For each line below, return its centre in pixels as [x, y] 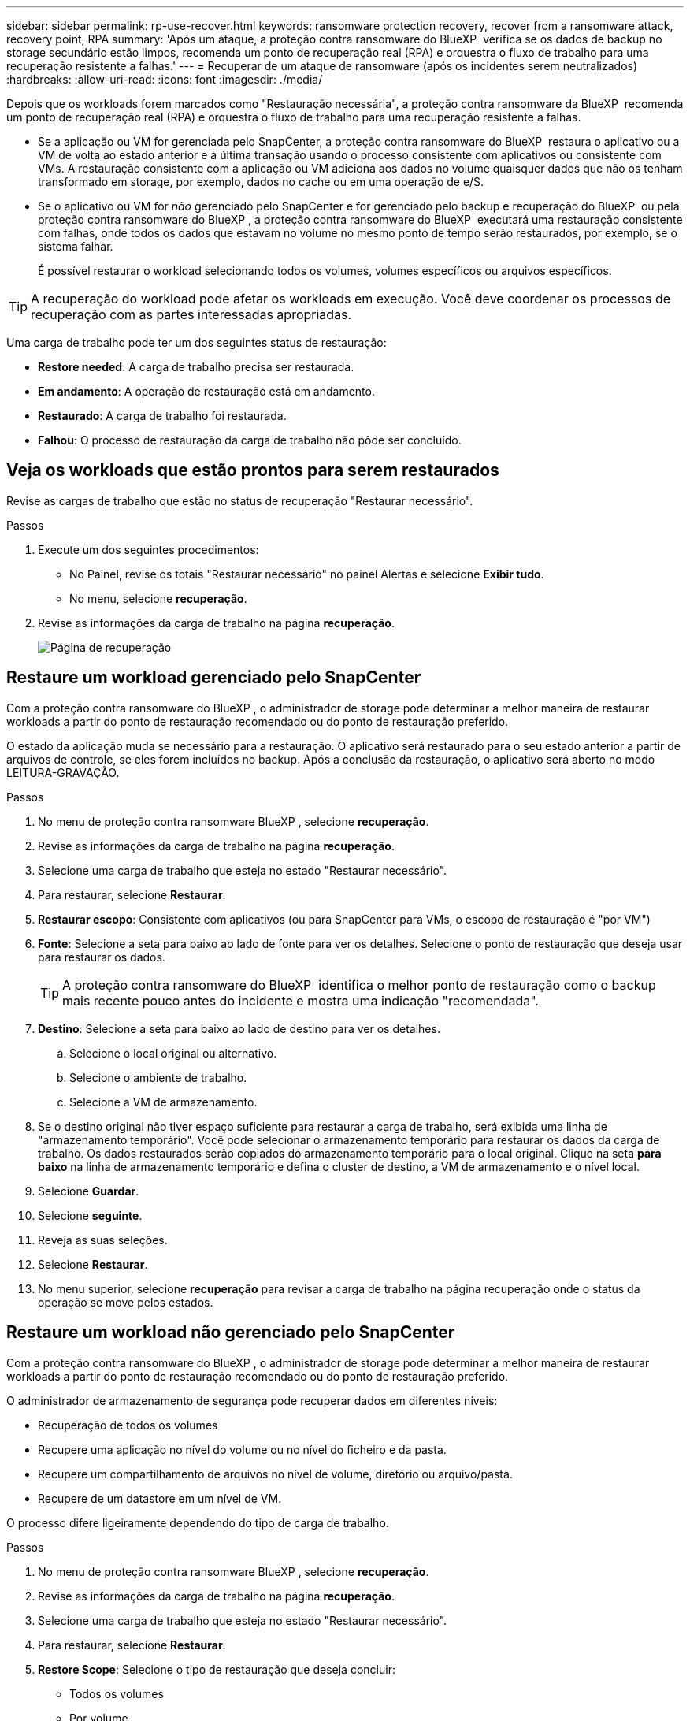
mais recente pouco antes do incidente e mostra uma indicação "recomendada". [300, 1000]
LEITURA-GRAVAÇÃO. [63, 772]
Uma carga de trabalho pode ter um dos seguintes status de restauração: [197, 342]
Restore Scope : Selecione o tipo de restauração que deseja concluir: [217, 1669]
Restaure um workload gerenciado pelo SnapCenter [214, 678]
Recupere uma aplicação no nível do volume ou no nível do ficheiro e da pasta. [242, 1449]
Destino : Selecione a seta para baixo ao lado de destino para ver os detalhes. [239, 1028]
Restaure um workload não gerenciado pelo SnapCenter [231, 1333]
